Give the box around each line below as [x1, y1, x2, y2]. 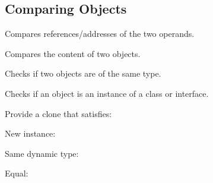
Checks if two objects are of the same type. [5, 67, 161, 80]
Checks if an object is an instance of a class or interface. [5, 87, 209, 99]
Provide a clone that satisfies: [5, 107, 112, 119]
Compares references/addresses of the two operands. [5, 27, 195, 40]
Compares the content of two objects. [5, 47, 141, 59]
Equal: [5, 167, 28, 179]
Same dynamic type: [5, 147, 79, 159]
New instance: [5, 127, 56, 140]
